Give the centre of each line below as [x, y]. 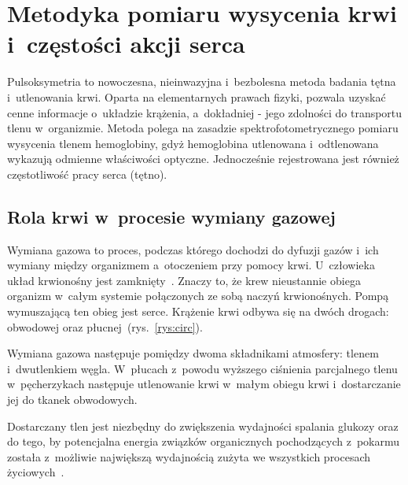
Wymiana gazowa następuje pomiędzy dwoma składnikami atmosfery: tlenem [193, 353]
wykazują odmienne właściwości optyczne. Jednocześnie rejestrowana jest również [203, 159]
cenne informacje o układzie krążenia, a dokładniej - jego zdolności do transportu [205, 112]
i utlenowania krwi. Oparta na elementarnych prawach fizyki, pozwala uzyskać [197, 96]
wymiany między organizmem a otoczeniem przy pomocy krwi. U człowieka [191, 265]
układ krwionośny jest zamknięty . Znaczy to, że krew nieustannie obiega [184, 280]
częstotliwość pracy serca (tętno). [87, 174]
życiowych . [36, 472]
